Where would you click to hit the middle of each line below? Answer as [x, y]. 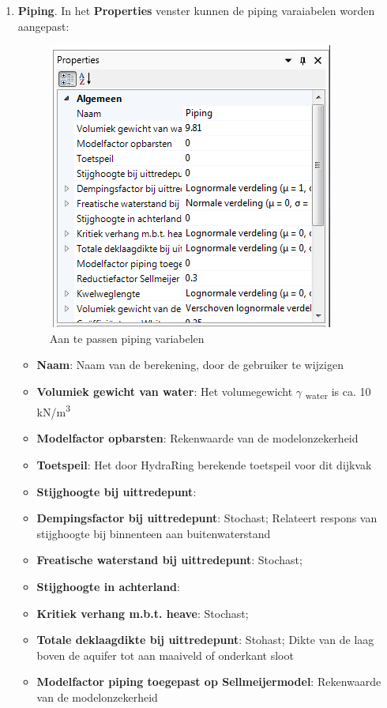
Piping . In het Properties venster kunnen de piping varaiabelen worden [196, 10]
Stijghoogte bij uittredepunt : [116, 491]
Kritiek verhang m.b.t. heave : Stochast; [143, 613]
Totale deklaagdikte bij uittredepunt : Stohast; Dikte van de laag [205, 640]
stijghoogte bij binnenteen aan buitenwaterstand [154, 533]
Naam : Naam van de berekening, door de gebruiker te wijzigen [190, 365]
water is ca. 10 [338, 392]
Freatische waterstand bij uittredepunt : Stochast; [169, 560]
